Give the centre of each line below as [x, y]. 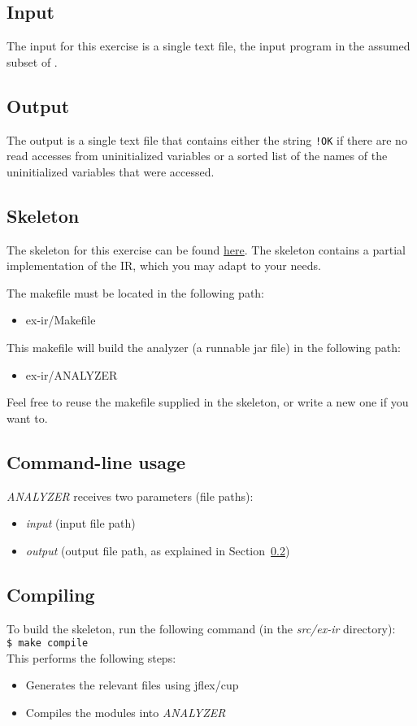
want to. [27, 417]
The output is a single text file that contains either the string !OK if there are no [207, 139]
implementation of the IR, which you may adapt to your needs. [164, 265]
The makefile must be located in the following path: [136, 292]
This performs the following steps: [91, 657]
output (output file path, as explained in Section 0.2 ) [158, 550]
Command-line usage [96, 461]
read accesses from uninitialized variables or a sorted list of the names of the [197, 156]
